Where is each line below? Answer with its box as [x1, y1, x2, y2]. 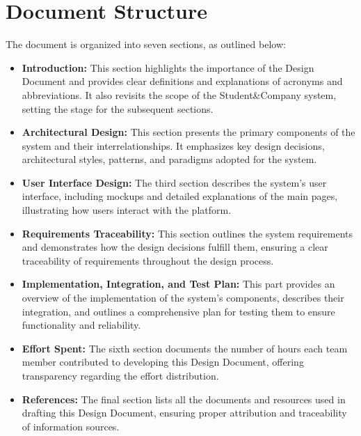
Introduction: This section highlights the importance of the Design [22, 60, 314, 75]
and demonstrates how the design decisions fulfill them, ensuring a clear [22, 240, 328, 254]
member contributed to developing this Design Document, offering [22, 355, 304, 369]
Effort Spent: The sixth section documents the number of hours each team [22, 341, 348, 355]
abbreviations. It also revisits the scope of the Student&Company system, [22, 87, 337, 102]
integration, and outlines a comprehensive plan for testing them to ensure [22, 304, 335, 318]
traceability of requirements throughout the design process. [22, 253, 274, 267]
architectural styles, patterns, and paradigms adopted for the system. [22, 152, 317, 166]
